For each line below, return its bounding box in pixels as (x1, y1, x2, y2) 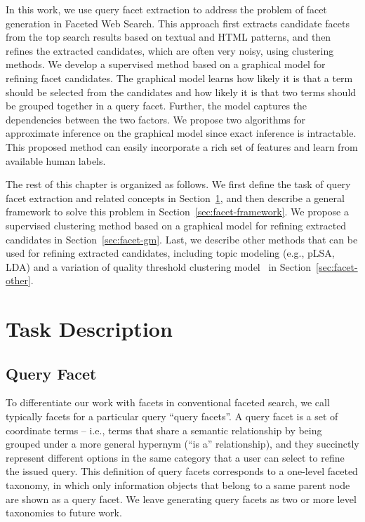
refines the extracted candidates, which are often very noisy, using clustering (6, 43, 334, 58)
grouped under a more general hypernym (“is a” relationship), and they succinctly (6, 436, 359, 451)
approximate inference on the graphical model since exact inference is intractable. (6, 126, 357, 140)
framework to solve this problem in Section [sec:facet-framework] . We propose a (6, 204, 349, 219)
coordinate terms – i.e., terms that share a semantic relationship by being (6, 422, 322, 437)
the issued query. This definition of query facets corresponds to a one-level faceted (6, 464, 358, 479)
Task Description (6, 314, 173, 343)
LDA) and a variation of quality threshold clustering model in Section (6, 259, 312, 274)
